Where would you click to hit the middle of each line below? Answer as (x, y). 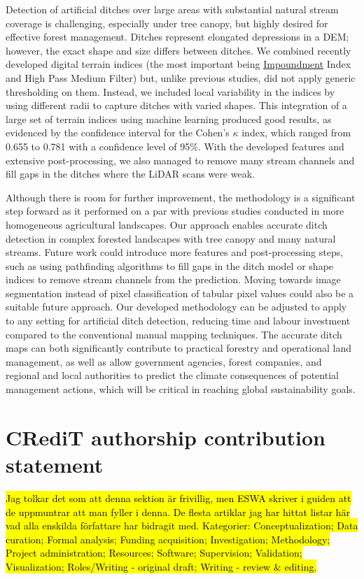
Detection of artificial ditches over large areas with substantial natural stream (172, 9)
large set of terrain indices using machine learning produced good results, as (169, 119)
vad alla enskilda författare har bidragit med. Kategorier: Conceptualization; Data (182, 526)
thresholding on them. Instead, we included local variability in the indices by (170, 91)
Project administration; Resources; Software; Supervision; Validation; (154, 553)
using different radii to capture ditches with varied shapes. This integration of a (176, 105)
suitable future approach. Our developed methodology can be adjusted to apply (176, 307)
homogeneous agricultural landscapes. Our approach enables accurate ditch (167, 224)
